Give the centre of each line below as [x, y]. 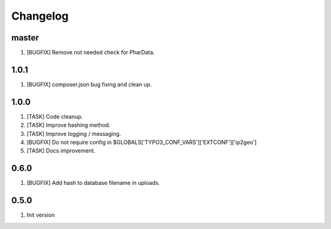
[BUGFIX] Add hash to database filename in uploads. [93, 183]
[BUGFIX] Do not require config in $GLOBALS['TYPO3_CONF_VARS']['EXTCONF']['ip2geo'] [142, 142]
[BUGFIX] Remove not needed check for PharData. [91, 53]
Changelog [40, 16]
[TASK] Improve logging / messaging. [74, 133]
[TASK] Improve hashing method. [68, 125]
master [25, 38]
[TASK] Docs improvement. [61, 151]
